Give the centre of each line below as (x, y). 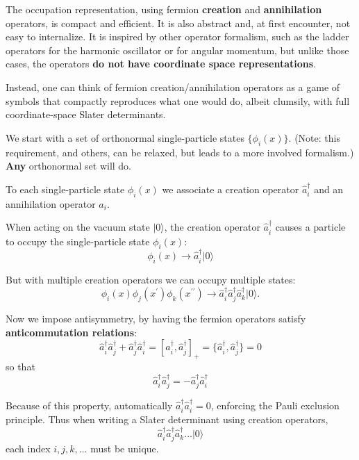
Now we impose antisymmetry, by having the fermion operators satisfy (156, 319)
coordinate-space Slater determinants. (86, 114)
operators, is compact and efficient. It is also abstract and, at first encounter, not (178, 23)
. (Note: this (314, 137)
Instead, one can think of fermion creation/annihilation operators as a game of (173, 87)
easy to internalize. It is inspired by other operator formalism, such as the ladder (177, 36)
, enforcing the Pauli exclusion (275, 405)
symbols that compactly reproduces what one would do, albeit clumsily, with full (178, 100)
